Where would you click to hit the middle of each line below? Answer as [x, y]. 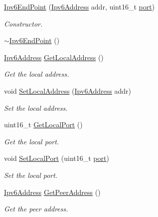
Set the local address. [36, 107]
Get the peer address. [36, 209]
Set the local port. [31, 175]
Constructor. [23, 23]
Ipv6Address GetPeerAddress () [52, 192]
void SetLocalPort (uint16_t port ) [57, 158]
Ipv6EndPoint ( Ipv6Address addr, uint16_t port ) [79, 7]
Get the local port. [32, 141]
